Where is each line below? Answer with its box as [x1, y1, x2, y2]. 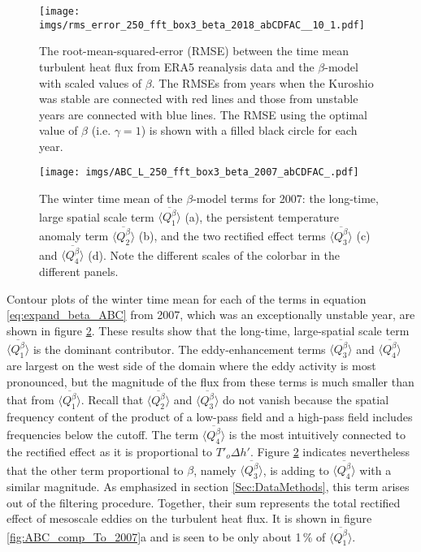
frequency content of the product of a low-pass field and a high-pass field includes [7, 408, 413, 425]
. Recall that [80, 391, 144, 408]
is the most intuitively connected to [228, 426, 406, 443]
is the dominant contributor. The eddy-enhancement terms [33, 340, 326, 357]
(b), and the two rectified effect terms [138, 226, 326, 244]
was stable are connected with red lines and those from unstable [39, 90, 358, 107]
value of [39, 122, 78, 139]
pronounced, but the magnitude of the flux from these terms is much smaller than [7, 373, 414, 390]
